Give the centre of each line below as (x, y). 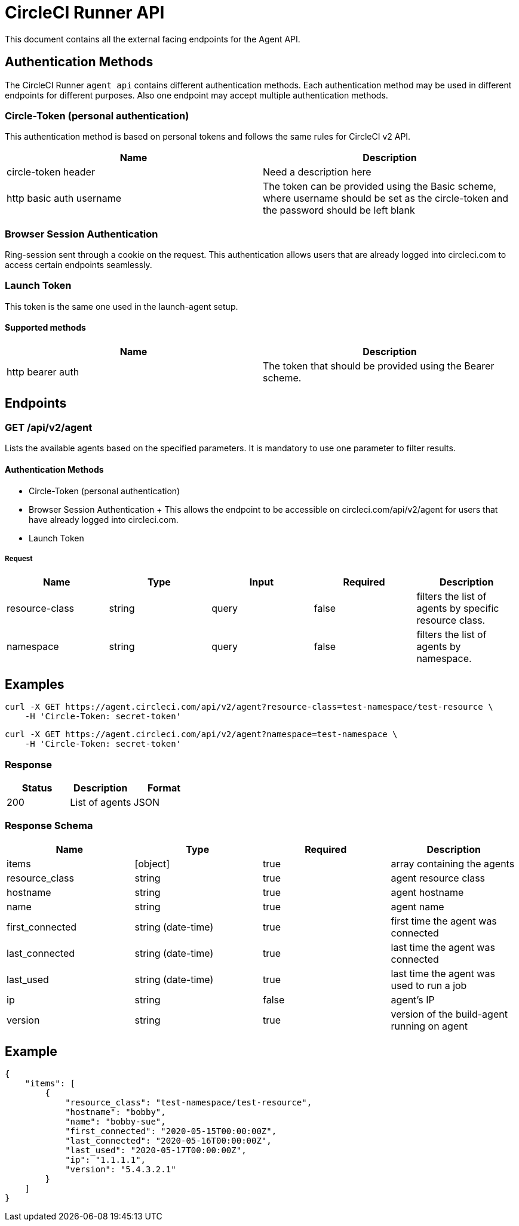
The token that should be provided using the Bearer (379, 366)
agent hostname (427, 892)
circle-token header (51, 172)
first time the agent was (444, 921)
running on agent (429, 1026)
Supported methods (45, 328)
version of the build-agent (449, 1014)
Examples (35, 684)
